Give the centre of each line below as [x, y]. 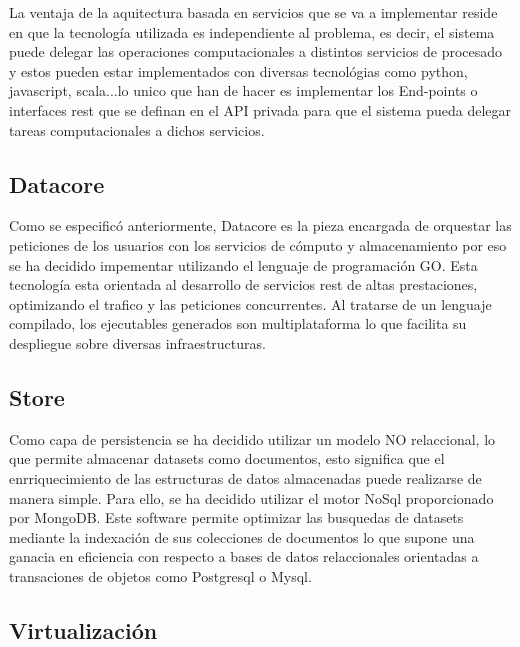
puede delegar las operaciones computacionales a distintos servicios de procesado [256, 51]
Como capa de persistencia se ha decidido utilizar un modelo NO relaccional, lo [252, 438]
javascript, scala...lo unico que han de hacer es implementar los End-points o [243, 90]
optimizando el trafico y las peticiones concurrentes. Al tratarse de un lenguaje [250, 303]
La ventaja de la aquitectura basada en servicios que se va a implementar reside [253, 12]
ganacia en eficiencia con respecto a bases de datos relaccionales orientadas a [244, 556]
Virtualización [83, 629]
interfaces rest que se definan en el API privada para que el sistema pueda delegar [260, 109]
